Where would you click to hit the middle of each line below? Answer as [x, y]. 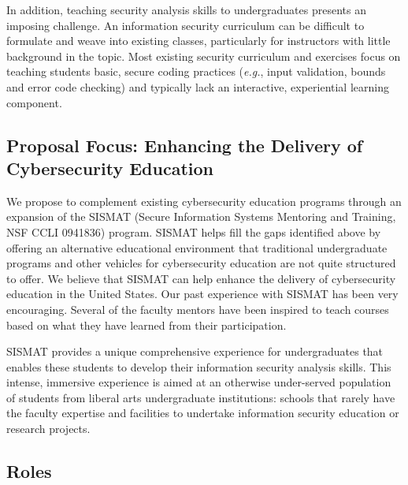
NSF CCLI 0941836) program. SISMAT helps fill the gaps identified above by [194, 231]
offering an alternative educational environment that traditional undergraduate [197, 247]
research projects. [48, 429]
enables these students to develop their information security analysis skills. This [199, 366]
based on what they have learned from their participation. [147, 325]
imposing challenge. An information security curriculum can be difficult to [185, 25]
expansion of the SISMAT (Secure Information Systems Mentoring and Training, [201, 216]
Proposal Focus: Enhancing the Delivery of [185, 145]
